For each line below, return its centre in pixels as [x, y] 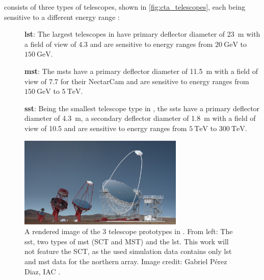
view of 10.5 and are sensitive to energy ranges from [106, 128]
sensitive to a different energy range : [62, 17]
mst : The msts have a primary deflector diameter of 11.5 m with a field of [141, 71]
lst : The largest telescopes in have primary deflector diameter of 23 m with [142, 34]
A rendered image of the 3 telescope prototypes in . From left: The [129, 231]
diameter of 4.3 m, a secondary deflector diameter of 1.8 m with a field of [140, 118]
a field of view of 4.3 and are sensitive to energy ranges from [119, 44]
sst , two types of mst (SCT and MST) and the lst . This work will [127, 241]
